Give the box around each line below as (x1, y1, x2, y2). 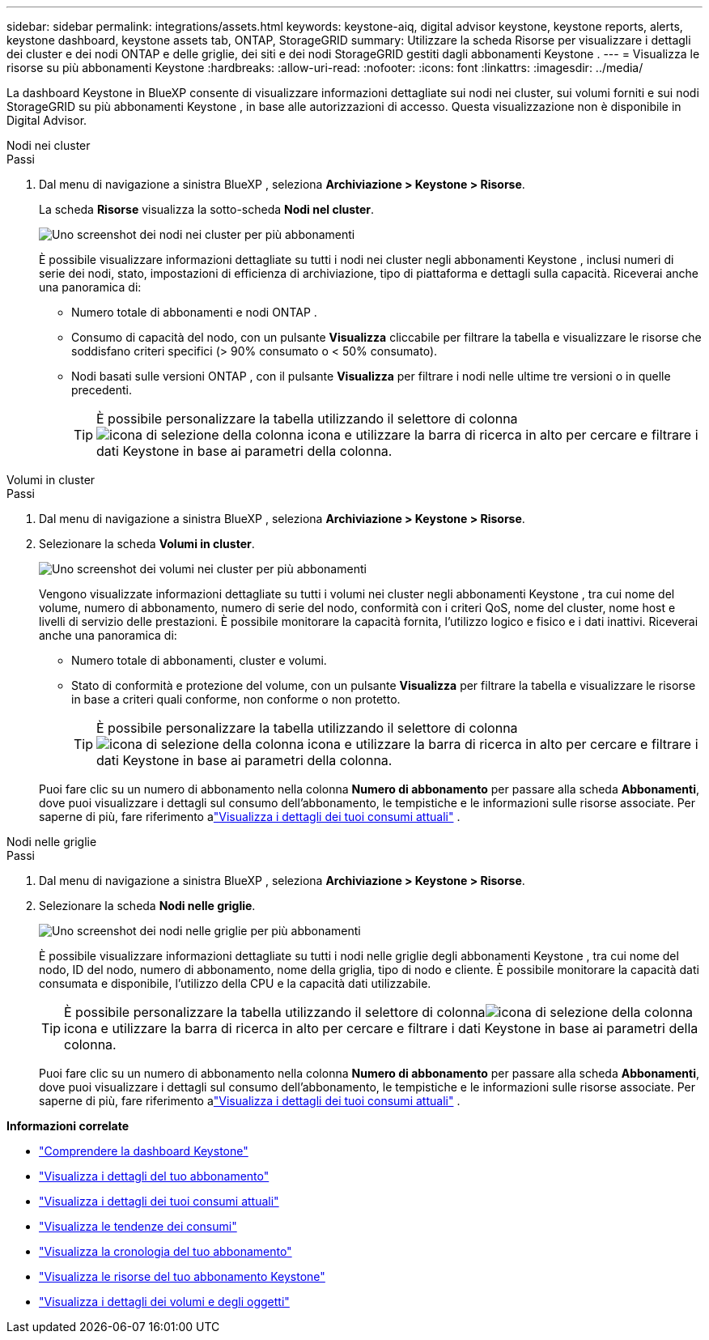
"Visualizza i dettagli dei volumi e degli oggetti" (39, 1295, 290, 1308)
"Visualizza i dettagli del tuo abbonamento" (39, 1169, 270, 1183)
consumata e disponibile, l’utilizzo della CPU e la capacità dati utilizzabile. (39, 976, 431, 990)
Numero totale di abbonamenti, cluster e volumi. (71, 653, 327, 667)
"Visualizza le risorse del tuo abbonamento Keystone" (39, 1270, 325, 1283)
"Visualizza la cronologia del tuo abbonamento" (39, 1244, 292, 1258)
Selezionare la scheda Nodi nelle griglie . (39, 899, 256, 912)
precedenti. (71, 383, 132, 397)
